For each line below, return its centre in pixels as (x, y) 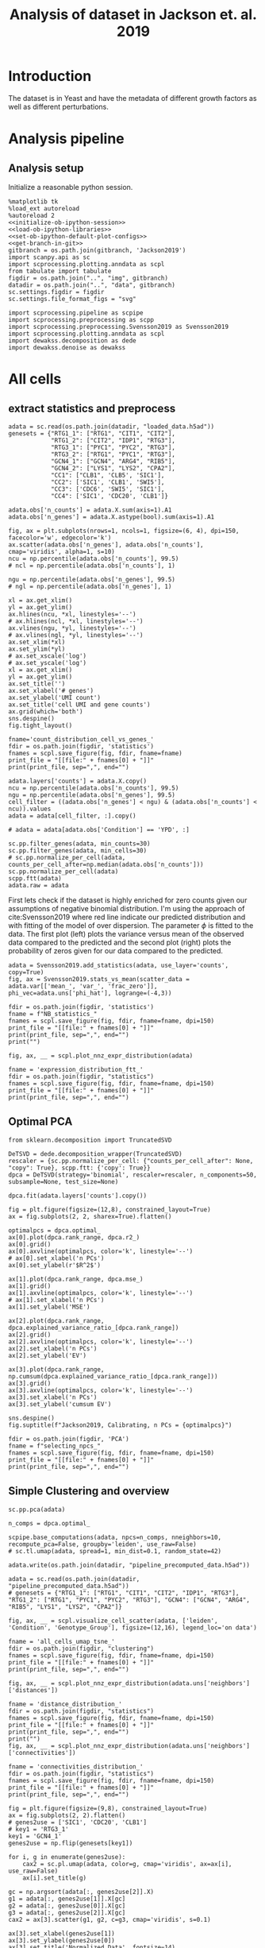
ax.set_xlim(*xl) (37, 642)
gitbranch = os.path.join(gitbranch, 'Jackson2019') (97, 250)
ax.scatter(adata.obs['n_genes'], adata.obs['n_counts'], (106, 545)
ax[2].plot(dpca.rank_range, (56, 1320)
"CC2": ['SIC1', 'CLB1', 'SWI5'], (108, 482)
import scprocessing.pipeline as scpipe (76, 313)
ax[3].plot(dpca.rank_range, (56, 1369)
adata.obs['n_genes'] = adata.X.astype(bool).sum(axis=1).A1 (111, 517)
